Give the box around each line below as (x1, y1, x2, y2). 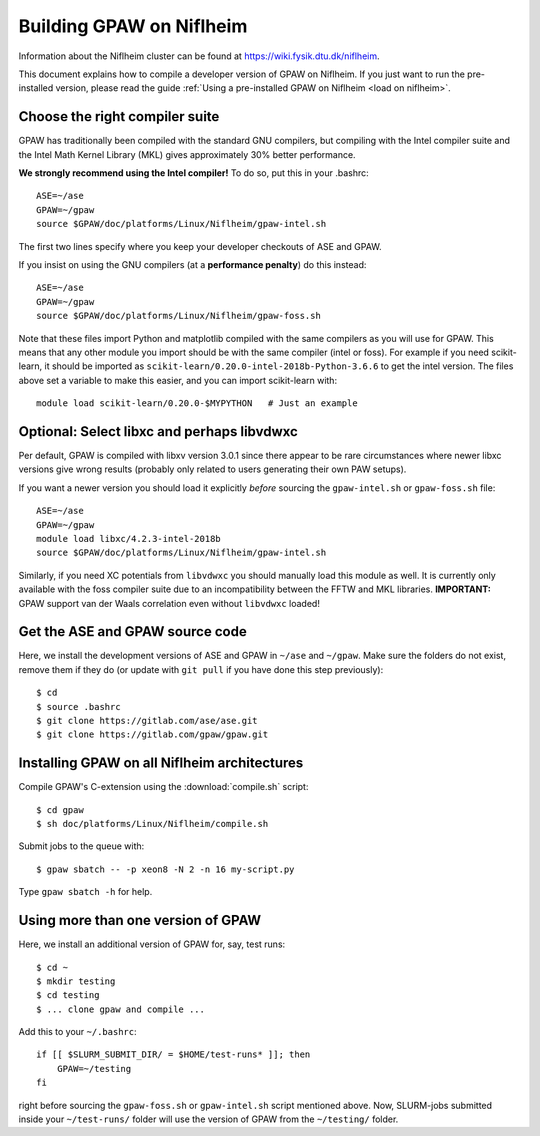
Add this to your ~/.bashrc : (18, 1026, 137, 1038)
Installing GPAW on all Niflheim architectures (18, 755, 304, 772)
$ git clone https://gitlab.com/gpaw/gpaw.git (36, 729, 269, 740)
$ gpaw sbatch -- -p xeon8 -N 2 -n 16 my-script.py (36, 863, 295, 875)
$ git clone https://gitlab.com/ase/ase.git (36, 715, 259, 726)
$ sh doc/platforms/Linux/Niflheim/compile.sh (36, 818, 269, 830)
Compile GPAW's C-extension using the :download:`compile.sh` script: (18, 781, 309, 793)
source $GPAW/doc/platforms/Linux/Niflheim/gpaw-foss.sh (36, 310, 322, 322)
